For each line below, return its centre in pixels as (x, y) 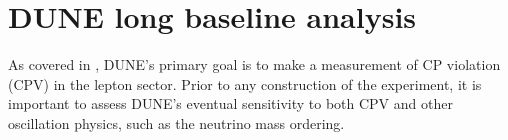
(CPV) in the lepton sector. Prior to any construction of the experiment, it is (245, 83)
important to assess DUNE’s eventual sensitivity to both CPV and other (230, 103)
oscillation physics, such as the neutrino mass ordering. (176, 122)
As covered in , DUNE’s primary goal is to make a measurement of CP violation (254, 64)
